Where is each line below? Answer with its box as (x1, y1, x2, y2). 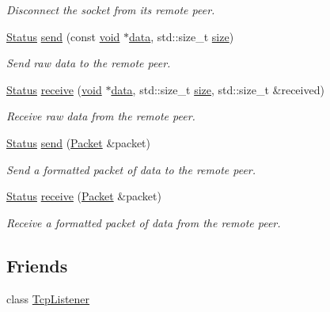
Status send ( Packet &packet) (6, 134, 150, 150)
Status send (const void (6, 28, 120, 44)
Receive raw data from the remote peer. (6, 108, 195, 124)
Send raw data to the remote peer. (6, 55, 171, 71)
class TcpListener (6, 290, 90, 306)
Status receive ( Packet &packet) (6, 188, 161, 204)
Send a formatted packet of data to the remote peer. (6, 161, 256, 177)
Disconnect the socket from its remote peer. (6, 2, 215, 17)
